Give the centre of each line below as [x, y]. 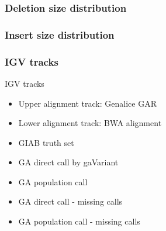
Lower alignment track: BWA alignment [90, 123]
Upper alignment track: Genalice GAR [87, 103]
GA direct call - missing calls [70, 201]
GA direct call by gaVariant [68, 162]
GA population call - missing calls [79, 221]
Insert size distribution [60, 34]
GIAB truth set [46, 142]
